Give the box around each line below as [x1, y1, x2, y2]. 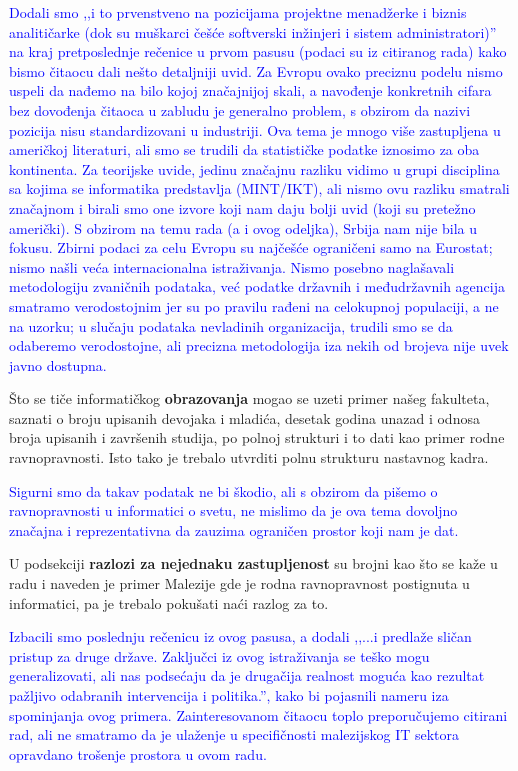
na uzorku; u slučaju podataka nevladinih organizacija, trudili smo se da [9, 315, 453, 336]
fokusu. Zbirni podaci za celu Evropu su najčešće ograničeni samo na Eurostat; [9, 237, 493, 258]
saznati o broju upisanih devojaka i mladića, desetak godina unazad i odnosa [9, 407, 480, 428]
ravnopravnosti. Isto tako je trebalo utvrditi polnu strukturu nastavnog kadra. [9, 447, 489, 468]
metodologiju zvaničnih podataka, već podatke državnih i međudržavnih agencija [9, 276, 505, 297]
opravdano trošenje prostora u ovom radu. [9, 743, 267, 764]
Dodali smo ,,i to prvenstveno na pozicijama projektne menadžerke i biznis [9, 2, 467, 22]
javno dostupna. [9, 354, 107, 375]
